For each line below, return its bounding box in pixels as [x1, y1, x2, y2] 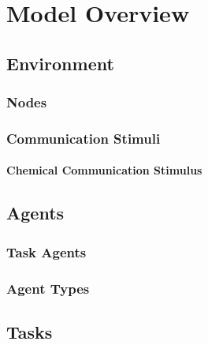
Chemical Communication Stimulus [6, 162, 202, 178]
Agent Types [6, 278, 90, 298]
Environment [6, 51, 114, 75]
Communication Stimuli [6, 128, 161, 148]
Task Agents [6, 242, 87, 261]
